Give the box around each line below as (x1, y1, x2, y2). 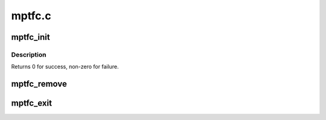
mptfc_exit (11, 98, 53, 109)
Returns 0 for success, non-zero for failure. (11, 63, 119, 71)
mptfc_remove (11, 79, 68, 89)
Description (11, 50, 46, 58)
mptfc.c (11, 9, 51, 22)
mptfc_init (11, 32, 51, 42)
